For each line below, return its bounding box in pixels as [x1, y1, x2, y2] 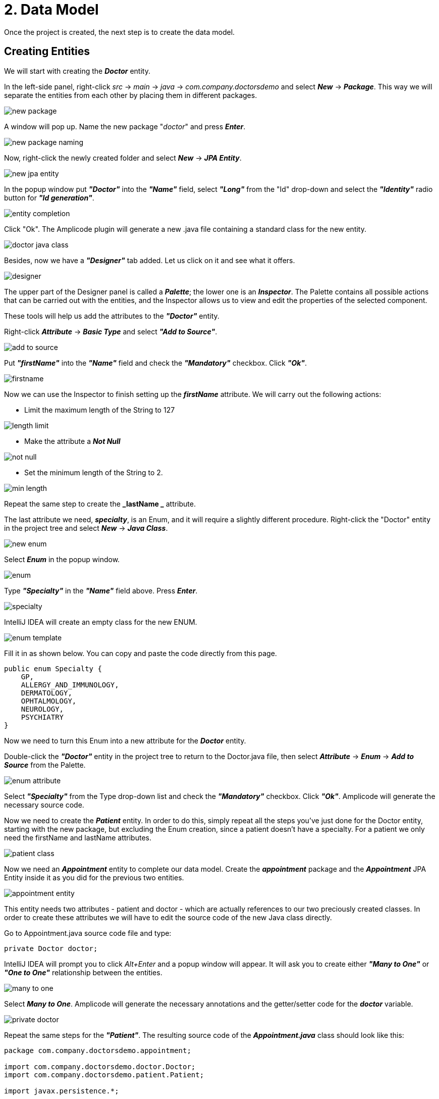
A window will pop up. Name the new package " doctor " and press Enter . [4, 122, 246, 131]
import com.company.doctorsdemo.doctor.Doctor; [4, 1062, 196, 1071]
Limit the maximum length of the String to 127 [24, 405, 175, 414]
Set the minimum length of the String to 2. [24, 468, 163, 477]
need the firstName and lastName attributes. [4, 833, 151, 842]
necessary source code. [4, 800, 84, 809]
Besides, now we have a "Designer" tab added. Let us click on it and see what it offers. [4, 256, 295, 265]
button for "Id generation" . [4, 193, 94, 202]
